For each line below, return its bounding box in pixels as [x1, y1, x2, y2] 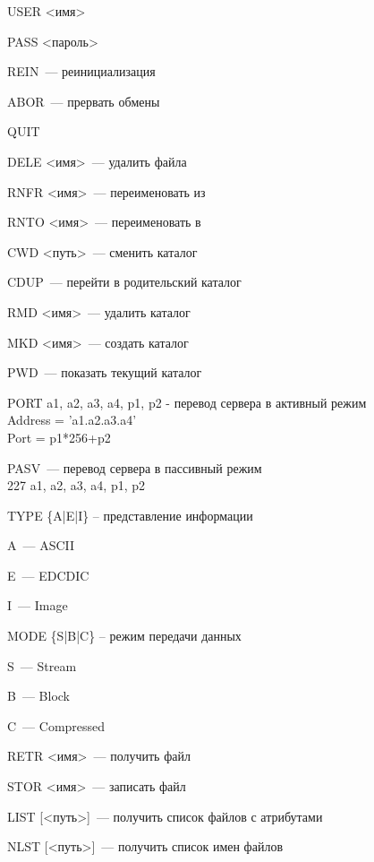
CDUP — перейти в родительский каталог [7, 272, 242, 291]
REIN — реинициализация [7, 62, 156, 81]
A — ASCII [7, 536, 75, 555]
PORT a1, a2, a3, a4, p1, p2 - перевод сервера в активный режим [7, 392, 367, 411]
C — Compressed [7, 716, 106, 735]
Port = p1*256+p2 [7, 427, 111, 446]
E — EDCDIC [7, 565, 89, 584]
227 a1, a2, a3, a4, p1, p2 [7, 476, 145, 495]
